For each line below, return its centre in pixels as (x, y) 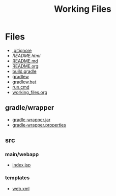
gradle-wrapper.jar (31, 120)
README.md (25, 61)
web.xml (21, 189)
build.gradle (24, 71)
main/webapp (22, 155)
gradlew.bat (24, 82)
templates (17, 178)
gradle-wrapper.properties (39, 125)
